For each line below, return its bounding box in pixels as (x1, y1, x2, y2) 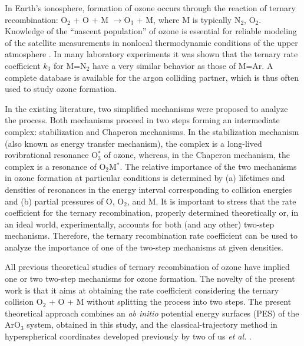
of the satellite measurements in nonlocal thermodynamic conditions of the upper (5, 36, 298, 48)
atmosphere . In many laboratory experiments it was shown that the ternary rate (5, 48, 298, 60)
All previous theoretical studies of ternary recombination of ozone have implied (5, 261, 290, 273)
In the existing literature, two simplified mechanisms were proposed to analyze (5, 102, 288, 114)
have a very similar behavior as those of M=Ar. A (92, 59, 273, 71)
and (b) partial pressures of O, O (5, 195, 124, 207)
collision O (5, 295, 43, 308)
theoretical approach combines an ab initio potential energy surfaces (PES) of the (5, 307, 299, 319)
